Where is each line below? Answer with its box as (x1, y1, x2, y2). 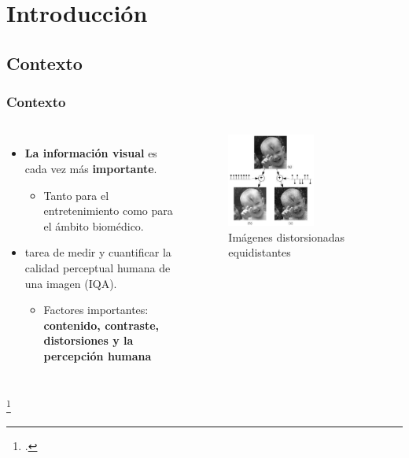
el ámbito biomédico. (43, 217, 144, 234)
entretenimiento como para (43, 202, 173, 219)
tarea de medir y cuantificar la (24, 244, 171, 260)
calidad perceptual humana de (24, 259, 171, 275)
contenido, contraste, (43, 316, 160, 333)
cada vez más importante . (24, 160, 157, 176)
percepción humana (43, 347, 152, 364)
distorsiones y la (43, 332, 134, 349)
